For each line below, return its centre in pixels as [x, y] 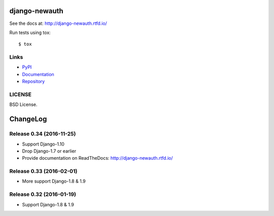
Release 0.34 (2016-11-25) [43, 134]
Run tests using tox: [30, 32]
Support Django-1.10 [43, 144]
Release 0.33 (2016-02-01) [43, 171]
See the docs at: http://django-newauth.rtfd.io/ [58, 23]
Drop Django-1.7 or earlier [49, 151]
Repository [33, 82]
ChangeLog [28, 119]
